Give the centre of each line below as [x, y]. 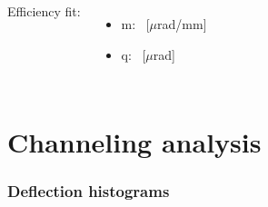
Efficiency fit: [44, 11]
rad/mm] [182, 24]
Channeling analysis [134, 142]
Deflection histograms [89, 191]
